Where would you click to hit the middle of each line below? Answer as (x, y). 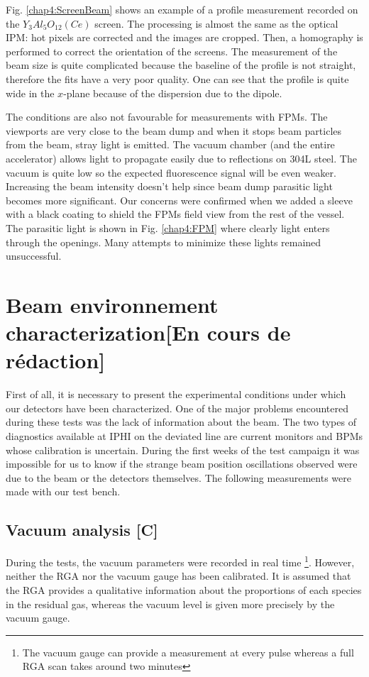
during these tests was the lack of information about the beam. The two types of (181, 422)
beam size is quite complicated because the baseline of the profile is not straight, (181, 65)
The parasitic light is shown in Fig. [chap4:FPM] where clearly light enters (168, 227)
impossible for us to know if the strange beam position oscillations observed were (182, 464)
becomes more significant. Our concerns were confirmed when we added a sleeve (179, 200)
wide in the (30, 93)
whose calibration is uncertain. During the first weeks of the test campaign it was (183, 450)
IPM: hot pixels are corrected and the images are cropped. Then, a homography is (184, 37)
